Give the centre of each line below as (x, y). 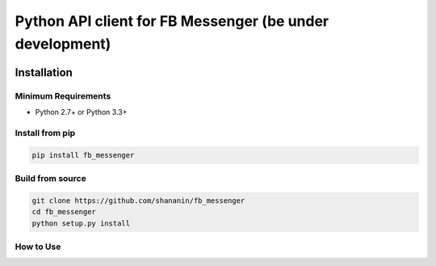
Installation (44, 72)
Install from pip (45, 133)
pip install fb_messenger (83, 155)
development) (63, 44)
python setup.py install (81, 223)
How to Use (38, 247)
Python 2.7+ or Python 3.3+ (81, 112)
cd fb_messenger (64, 212)
